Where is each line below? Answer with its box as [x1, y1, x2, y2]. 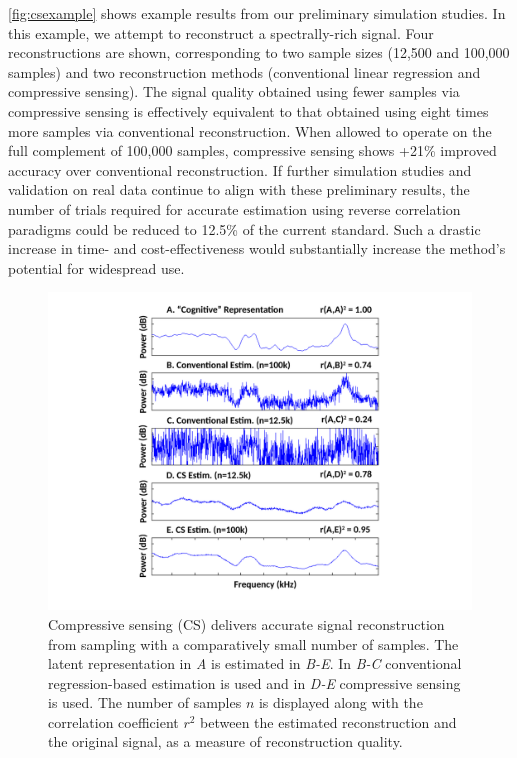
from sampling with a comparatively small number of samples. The [48, 633, 459, 654]
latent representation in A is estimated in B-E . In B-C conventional [48, 653, 462, 674]
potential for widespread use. [8, 257, 185, 278]
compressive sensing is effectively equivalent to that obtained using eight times [8, 100, 489, 121]
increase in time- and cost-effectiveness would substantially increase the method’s [8, 238, 506, 259]
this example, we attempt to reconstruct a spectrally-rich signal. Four [8, 22, 434, 43]
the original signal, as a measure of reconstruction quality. [48, 731, 403, 752]
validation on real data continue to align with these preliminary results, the [8, 179, 470, 200]
